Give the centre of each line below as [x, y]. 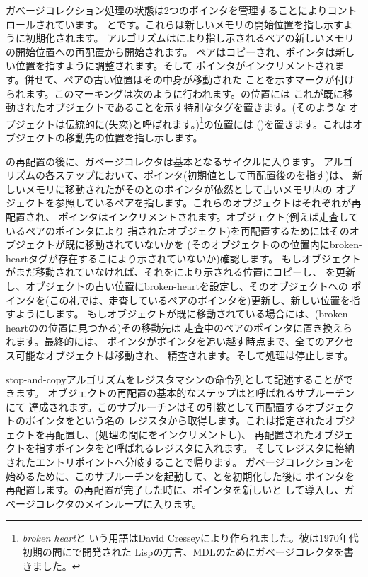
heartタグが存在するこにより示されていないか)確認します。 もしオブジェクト [183, 258]
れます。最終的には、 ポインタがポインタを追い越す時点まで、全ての [165, 341]
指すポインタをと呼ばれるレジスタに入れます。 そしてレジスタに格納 [195, 448]
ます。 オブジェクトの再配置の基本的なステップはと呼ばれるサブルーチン [185, 393]
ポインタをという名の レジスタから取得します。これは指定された [175, 420]
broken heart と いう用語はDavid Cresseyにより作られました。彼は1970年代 [190, 538]
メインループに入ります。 [143, 503]
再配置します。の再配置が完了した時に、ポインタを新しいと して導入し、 [175, 490]
